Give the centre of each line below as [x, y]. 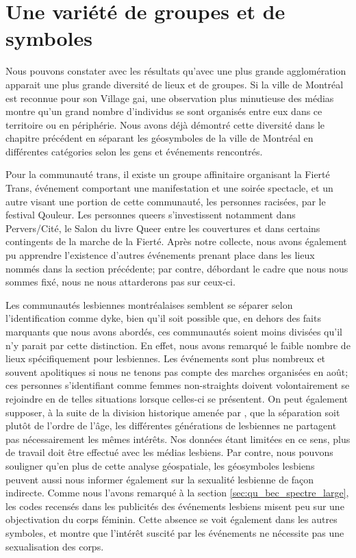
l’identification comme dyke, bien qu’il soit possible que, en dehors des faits [163, 318]
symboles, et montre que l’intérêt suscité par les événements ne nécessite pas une [175, 532]
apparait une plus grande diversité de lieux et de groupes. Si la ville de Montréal [175, 84]
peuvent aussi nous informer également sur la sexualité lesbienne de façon [160, 479]
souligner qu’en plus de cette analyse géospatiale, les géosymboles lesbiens [160, 465]
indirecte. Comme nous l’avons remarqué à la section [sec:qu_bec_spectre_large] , [177, 493]
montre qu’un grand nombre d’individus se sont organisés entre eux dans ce [164, 111]
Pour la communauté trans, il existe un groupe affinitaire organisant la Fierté [168, 174]
